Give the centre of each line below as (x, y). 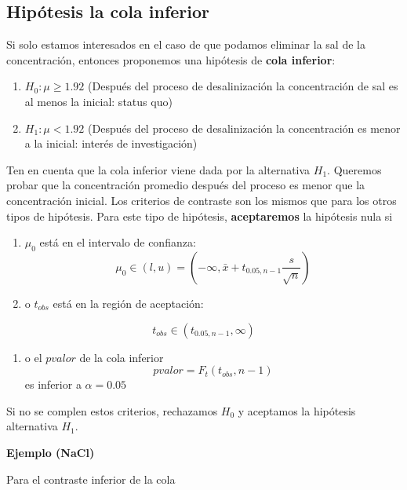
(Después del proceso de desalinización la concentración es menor (244, 128)
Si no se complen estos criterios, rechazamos (112, 410)
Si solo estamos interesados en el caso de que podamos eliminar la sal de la (186, 44)
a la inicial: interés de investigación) (111, 143)
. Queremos (354, 169)
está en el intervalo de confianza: (118, 242)
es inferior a (53, 384)
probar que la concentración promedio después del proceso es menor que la (186, 185)
